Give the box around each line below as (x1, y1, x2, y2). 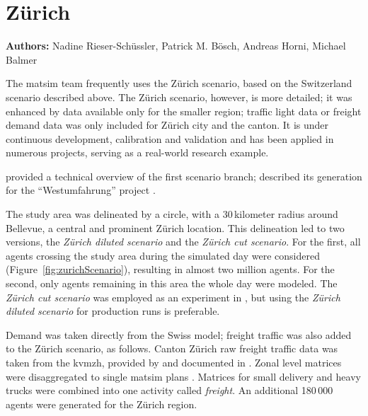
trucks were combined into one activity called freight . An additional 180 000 (6, 383, 333, 398)
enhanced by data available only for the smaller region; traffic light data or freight (6, 103, 362, 118)
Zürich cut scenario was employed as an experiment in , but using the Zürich (6, 289, 340, 304)
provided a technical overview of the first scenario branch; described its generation (6, 168, 362, 183)
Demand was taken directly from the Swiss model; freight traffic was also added (6, 327, 352, 342)
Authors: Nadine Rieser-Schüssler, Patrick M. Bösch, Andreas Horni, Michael (6, 38, 346, 53)
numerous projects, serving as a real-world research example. (6, 145, 269, 160)
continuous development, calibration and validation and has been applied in (6, 131, 334, 146)
